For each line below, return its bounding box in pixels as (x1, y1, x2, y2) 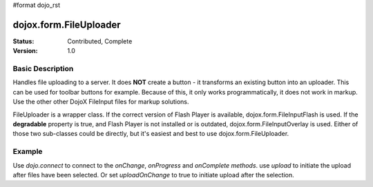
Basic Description (12, 64, 74, 74)
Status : (12, 37, 35, 45)
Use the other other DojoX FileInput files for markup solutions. (12, 97, 189, 106)
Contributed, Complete (67, 37, 133, 45)
